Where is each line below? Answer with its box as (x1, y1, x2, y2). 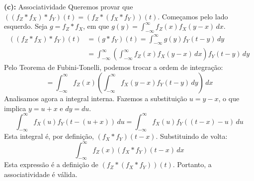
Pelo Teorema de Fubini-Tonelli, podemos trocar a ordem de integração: (4, 62, 223, 72)
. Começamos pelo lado (158, 11, 228, 21)
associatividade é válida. (4, 169, 78, 179)
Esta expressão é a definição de (4, 159, 98, 170)
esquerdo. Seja (4, 21, 48, 31)
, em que (83, 21, 109, 31)
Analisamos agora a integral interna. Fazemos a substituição (4, 93, 187, 103)
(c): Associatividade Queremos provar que (4, 1, 133, 11)
